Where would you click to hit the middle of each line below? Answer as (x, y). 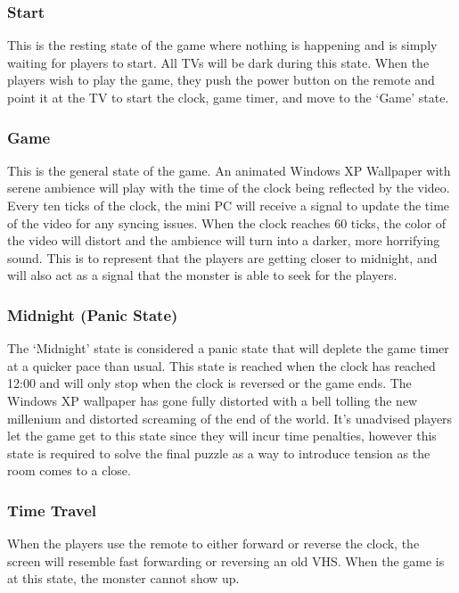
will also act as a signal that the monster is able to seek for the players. (202, 275)
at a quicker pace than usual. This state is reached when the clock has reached (221, 365)
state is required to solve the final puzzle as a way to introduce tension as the (219, 453)
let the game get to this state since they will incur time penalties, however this (222, 436)
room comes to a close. (69, 470)
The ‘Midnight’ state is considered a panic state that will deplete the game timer (228, 348)
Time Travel (52, 510)
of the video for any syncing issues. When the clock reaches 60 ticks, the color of (227, 222)
